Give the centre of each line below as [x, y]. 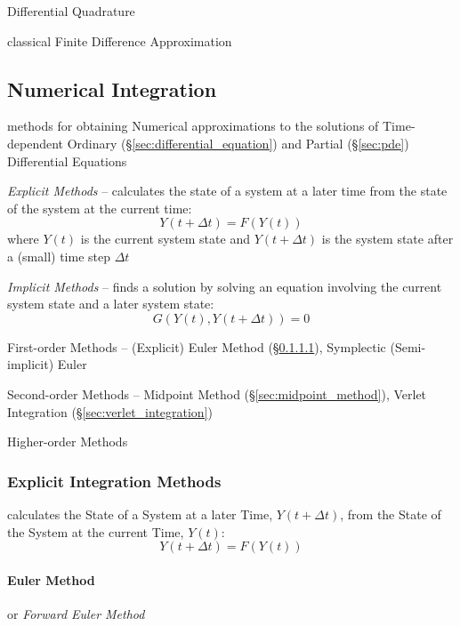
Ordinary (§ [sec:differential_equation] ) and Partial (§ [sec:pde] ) [238, 143]
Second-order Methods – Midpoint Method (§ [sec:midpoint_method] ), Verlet [217, 393]
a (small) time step [59, 256]
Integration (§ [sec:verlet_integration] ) [110, 411]
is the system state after [387, 239]
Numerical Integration [112, 88]
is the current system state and [165, 239]
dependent [36, 143]
